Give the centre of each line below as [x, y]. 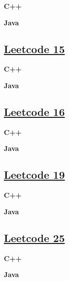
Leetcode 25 [34, 237]
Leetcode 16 [34, 111]
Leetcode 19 [34, 175]
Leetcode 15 [34, 48]
